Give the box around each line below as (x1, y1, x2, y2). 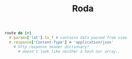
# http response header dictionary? (13, 44, 90, 49)
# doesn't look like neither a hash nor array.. (17, 49, 121, 54)
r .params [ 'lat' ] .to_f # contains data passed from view (9, 35, 127, 40)
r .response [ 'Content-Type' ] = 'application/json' (9, 40, 114, 45)
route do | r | (4, 30, 32, 36)
